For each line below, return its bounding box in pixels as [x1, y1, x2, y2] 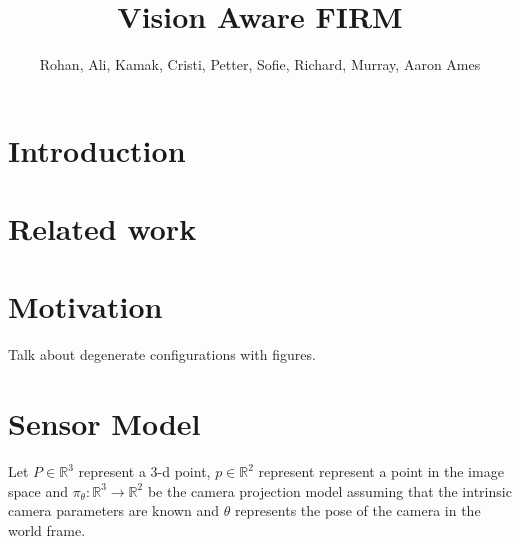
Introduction [8, 129, 186, 170]
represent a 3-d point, [78, 461, 211, 482]
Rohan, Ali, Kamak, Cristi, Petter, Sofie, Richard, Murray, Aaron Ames [39, 54, 481, 75]
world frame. [8, 519, 86, 540]
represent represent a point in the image [258, 461, 504, 482]
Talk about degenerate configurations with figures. [8, 344, 316, 365]
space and [8, 480, 68, 501]
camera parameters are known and [8, 500, 219, 521]
